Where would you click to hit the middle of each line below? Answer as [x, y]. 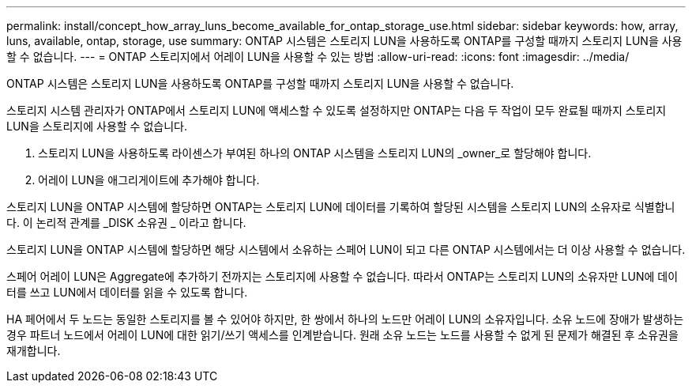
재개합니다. [34, 351]
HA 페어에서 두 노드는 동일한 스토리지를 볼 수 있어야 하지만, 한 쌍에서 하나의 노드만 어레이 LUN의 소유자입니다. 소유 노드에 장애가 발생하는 [345, 319]
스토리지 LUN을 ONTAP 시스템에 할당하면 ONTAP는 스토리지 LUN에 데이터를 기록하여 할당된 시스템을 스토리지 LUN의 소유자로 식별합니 [341, 207]
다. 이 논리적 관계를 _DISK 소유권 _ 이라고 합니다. [126, 223]
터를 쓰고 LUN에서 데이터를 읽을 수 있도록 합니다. [127, 292]
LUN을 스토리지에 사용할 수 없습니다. [97, 126]
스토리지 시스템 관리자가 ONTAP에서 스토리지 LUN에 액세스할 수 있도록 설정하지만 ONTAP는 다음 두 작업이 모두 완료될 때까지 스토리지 [337, 110]
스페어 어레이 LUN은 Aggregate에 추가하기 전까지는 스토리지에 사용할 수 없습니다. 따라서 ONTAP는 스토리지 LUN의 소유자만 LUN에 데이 [342, 276]
